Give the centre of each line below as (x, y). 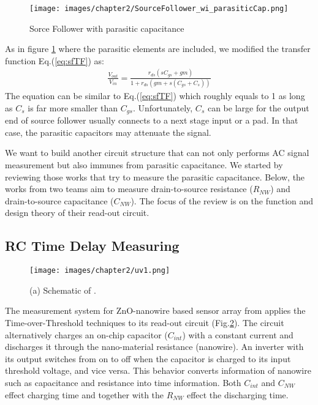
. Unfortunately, (163, 107)
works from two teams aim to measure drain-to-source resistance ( (129, 189)
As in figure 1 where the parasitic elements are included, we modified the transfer (158, 49)
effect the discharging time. (237, 394)
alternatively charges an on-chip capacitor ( (86, 334)
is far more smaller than (73, 107)
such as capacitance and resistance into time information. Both (123, 382)
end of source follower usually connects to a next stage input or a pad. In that (152, 120)
